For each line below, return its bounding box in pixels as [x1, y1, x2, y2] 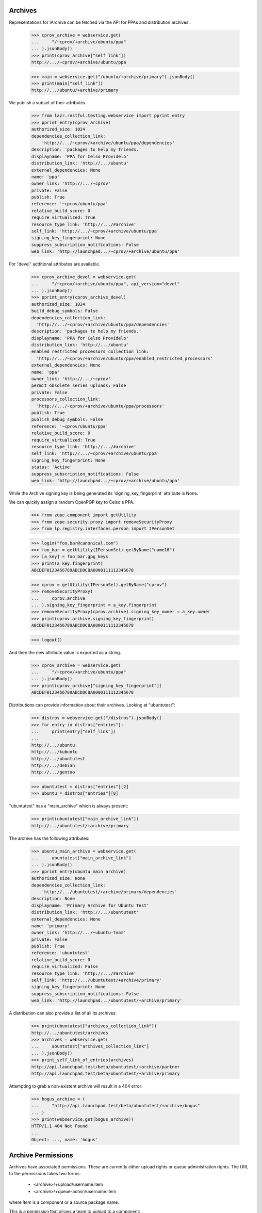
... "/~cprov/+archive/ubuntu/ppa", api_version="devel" [31, 281, 180, 286]
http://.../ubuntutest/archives [31, 1030, 109, 1035]
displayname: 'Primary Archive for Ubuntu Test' [31, 902, 149, 908]
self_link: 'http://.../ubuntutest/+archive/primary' [31, 978, 162, 983]
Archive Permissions [9, 1151, 73, 1159]
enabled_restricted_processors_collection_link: [31, 349, 149, 354]
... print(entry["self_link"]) [31, 728, 116, 734]
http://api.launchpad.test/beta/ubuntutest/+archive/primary [31, 1070, 180, 1076]
